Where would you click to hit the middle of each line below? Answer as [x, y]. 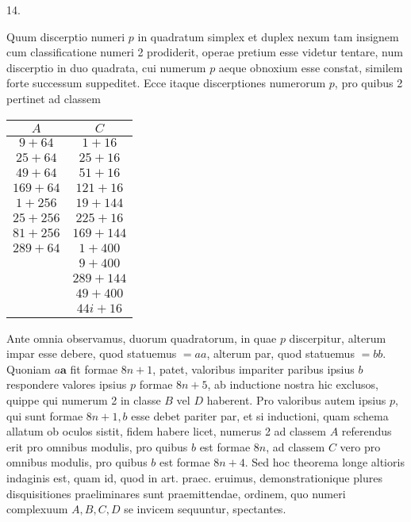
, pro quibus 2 [369, 83]
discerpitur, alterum [338, 338]
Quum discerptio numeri [66, 36]
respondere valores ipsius [67, 384]
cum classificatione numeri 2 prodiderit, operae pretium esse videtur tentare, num [205, 52]
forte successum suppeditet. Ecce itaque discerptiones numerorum [166, 83]
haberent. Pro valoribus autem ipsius [296, 399]
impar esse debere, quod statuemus [92, 353]
